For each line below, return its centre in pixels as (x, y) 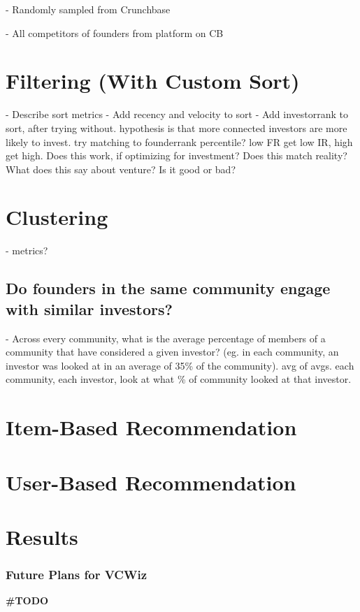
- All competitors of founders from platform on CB (115, 32)
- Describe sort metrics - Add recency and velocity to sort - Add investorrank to (177, 114)
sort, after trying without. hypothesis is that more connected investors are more (177, 127)
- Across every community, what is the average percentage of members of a (166, 338)
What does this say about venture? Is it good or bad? (121, 169)
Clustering (57, 217)
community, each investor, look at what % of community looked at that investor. (179, 379)
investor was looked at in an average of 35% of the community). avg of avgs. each (180, 365)
